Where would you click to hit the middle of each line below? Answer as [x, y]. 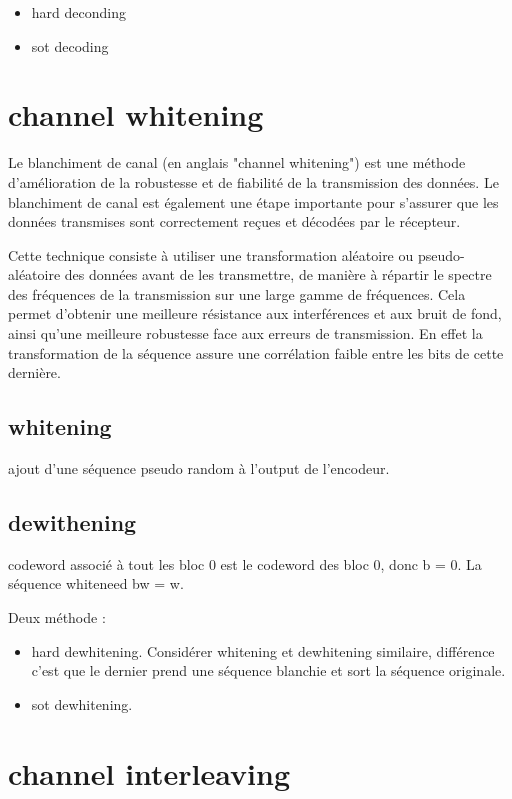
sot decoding [70, 45]
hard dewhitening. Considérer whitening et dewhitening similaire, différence [263, 650]
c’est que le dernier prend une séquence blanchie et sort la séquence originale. [268, 670]
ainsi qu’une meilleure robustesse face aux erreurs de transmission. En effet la [245, 333]
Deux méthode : [57, 617]
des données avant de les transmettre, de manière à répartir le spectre [278, 274]
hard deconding [78, 12]
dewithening [72, 522]
